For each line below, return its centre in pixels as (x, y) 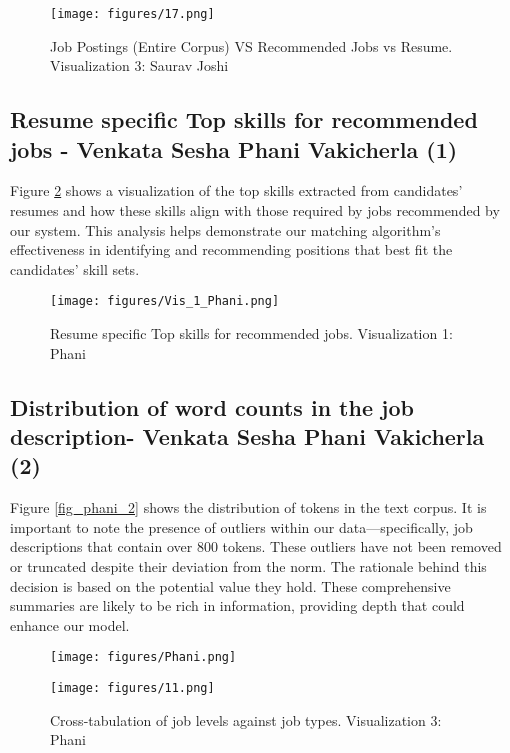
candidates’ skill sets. (75, 268)
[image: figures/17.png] (132, 14)
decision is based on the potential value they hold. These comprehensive (230, 585)
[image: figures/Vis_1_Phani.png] (165, 301)
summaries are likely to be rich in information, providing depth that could (237, 605)
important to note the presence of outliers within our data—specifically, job (241, 526)
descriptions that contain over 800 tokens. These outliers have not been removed (256, 546)
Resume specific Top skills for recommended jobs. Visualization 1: (251, 333)
